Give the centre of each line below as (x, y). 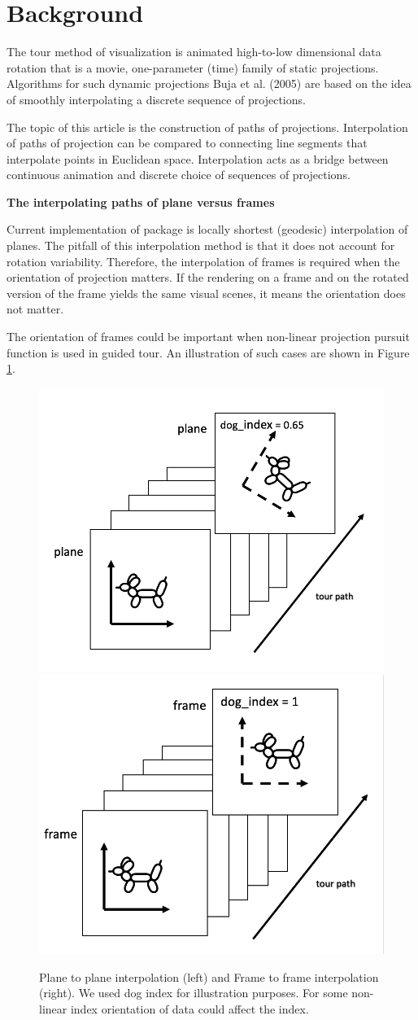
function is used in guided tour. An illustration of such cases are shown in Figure (208, 352)
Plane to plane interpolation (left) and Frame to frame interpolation (209, 976)
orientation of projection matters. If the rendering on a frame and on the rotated (208, 277)
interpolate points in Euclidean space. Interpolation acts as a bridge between (198, 158)
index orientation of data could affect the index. (189, 1009)
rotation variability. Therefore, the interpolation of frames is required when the (203, 261)
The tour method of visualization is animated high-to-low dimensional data (194, 52)
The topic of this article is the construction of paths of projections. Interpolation (207, 127)
